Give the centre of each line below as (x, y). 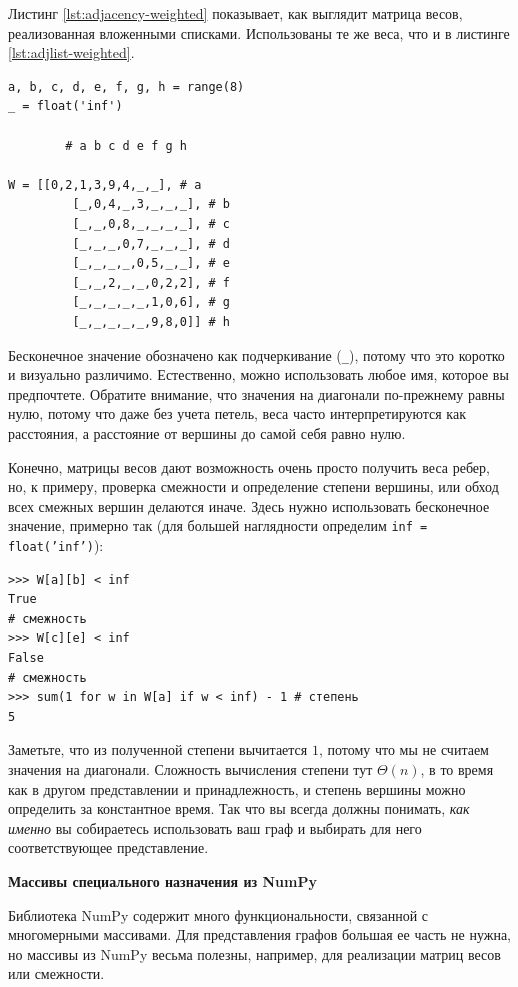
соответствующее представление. (108, 847)
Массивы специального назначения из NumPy (162, 880)
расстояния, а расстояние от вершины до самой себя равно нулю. (207, 432)
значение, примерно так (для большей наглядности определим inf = (218, 525)
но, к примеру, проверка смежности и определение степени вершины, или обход (253, 486)
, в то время (457, 768)
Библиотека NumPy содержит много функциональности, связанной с (218, 914)
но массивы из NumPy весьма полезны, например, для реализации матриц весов (254, 953)
